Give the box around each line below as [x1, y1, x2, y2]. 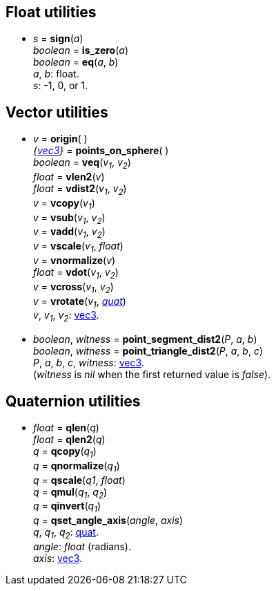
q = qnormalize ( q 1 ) [33, 459, 120, 474]
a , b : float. [33, 68, 79, 80]
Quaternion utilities [6, 392, 141, 410]
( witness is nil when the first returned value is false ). [33, 368, 271, 381]
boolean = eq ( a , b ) [33, 56, 119, 68]
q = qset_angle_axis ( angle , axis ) [33, 514, 184, 527]
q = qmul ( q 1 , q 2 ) [33, 485, 108, 500]
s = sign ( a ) [33, 32, 83, 45]
